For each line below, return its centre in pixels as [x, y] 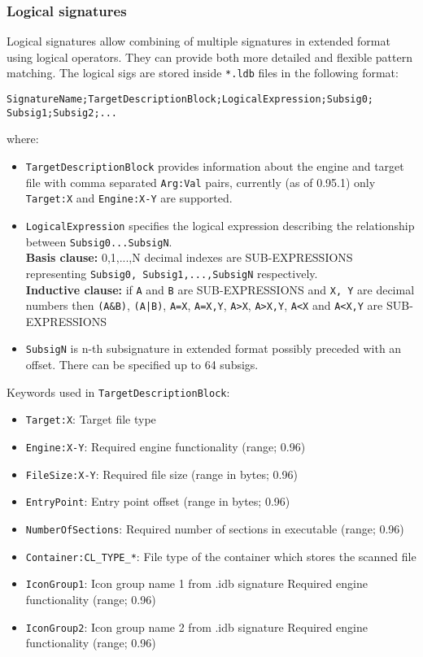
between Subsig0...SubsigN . [99, 241]
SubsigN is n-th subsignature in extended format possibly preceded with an [214, 348]
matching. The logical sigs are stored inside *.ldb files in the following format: [203, 73]
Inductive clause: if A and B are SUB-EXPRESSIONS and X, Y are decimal [220, 289]
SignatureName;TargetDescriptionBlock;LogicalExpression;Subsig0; [190, 100]
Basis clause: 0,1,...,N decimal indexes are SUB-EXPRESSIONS [189, 257]
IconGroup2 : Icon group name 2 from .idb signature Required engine [196, 627]
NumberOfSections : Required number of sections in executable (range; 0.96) [215, 528]
